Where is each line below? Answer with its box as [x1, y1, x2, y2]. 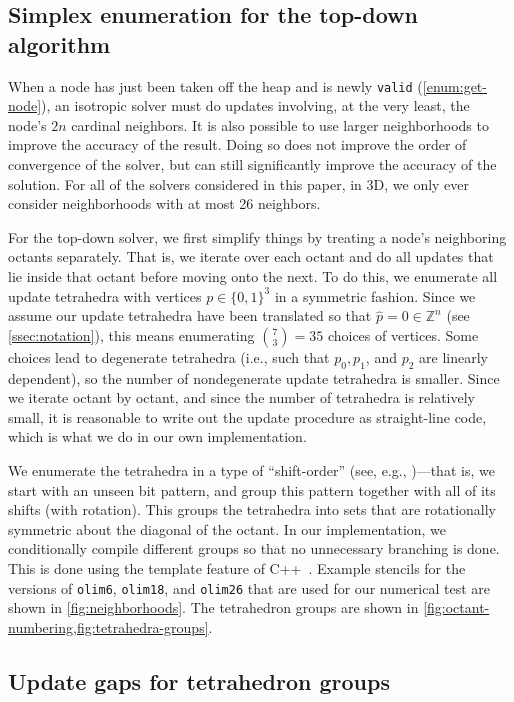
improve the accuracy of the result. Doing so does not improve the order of [8, 134, 467, 155]
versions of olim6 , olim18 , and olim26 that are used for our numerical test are [8, 577, 490, 598]
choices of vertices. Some [327, 324, 479, 345]
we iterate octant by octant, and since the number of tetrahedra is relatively [8, 387, 475, 408]
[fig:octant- [423, 597, 490, 618]
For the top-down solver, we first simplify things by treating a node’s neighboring [8, 226, 507, 247]
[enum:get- [422, 75, 487, 96]
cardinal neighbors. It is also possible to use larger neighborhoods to [71, 114, 489, 135]
